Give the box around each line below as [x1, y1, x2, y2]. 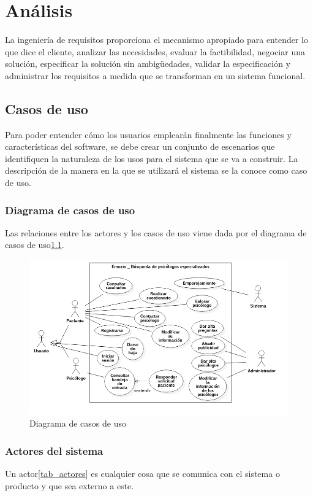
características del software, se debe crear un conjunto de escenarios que [5, 140, 275, 153]
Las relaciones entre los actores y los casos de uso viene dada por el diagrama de [5, 226, 307, 239]
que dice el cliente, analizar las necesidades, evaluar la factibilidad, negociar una [5, 45, 305, 58]
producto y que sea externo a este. [5, 479, 134, 492]
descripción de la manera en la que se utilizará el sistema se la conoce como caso [5, 164, 307, 177]
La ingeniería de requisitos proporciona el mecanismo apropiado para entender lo [5, 33, 308, 46]
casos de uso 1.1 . [5, 238, 64, 251]
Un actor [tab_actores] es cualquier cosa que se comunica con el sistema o [5, 467, 280, 480]
